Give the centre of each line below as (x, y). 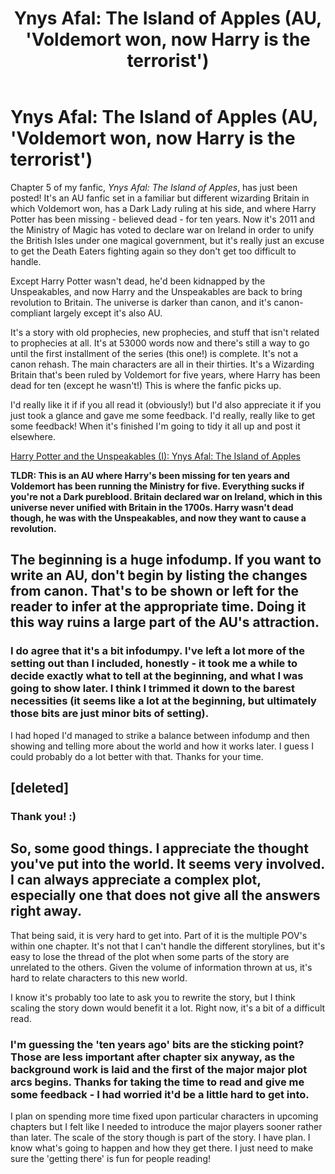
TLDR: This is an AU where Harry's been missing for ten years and (150, 475)
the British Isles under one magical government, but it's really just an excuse (167, 240)
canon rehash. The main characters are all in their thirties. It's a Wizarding (162, 364)
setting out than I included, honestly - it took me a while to (154, 664)
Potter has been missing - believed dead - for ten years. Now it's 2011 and (163, 219)
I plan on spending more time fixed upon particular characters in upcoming (164, 1116)
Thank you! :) (43, 816)
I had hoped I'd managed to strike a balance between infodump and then (160, 735)
